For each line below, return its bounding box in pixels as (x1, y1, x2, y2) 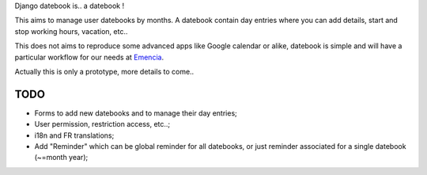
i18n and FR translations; (34, 131, 115, 140)
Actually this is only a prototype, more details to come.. (14, 67, 195, 76)
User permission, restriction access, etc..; (34, 120, 171, 129)
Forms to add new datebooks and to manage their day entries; (34, 108, 237, 118)
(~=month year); (34, 153, 89, 162)
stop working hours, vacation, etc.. (14, 26, 128, 36)
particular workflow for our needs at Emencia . (14, 52, 164, 62)
